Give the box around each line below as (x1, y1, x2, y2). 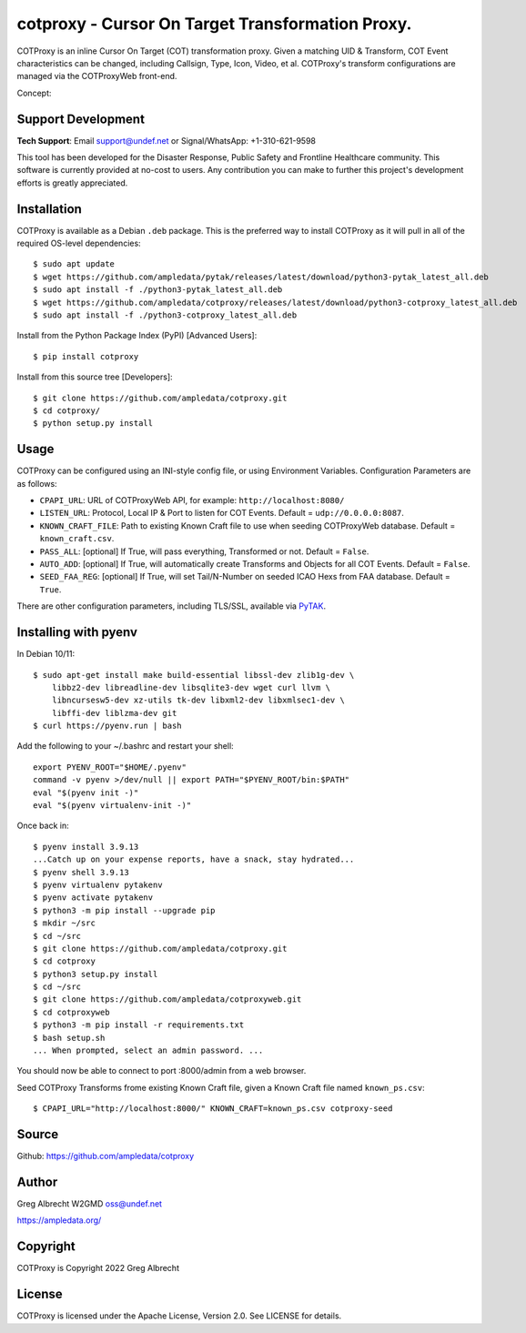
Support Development (16, 111, 146, 126)
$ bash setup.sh (33, 1033, 106, 1043)
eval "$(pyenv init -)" (33, 787, 139, 798)
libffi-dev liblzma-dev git (51, 708, 177, 718)
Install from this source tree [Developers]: (16, 371, 173, 382)
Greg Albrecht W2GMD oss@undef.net (16, 1198, 163, 1209)
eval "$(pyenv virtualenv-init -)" (33, 801, 192, 811)
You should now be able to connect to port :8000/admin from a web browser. (16, 1065, 307, 1076)
